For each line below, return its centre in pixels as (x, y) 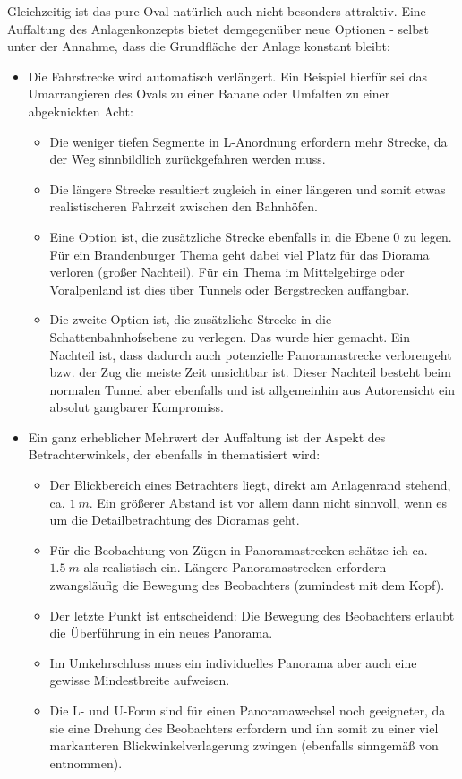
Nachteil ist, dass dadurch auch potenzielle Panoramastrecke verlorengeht (251, 354)
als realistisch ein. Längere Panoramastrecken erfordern (235, 567)
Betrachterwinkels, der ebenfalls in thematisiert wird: (174, 454)
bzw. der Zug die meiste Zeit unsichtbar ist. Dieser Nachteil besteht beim (250, 372)
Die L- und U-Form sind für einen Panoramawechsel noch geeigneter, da (248, 710)
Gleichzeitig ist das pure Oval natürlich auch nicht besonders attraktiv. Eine (217, 11)
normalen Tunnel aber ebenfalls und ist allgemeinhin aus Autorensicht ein (252, 389)
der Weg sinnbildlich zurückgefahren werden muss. (188, 159)
